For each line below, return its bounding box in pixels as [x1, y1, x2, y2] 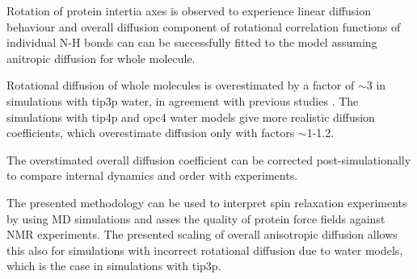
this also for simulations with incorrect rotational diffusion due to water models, [6, 241, 403, 258]
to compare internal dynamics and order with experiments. [6, 167, 298, 184]
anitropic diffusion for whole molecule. [6, 49, 196, 66]
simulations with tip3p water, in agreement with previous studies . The [6, 92, 359, 109]
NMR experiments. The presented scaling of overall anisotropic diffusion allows [6, 226, 398, 243]
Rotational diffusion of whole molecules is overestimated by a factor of [6, 77, 355, 94]
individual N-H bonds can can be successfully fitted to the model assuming [6, 34, 377, 51]
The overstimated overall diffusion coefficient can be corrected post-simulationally [6, 151, 411, 168]
